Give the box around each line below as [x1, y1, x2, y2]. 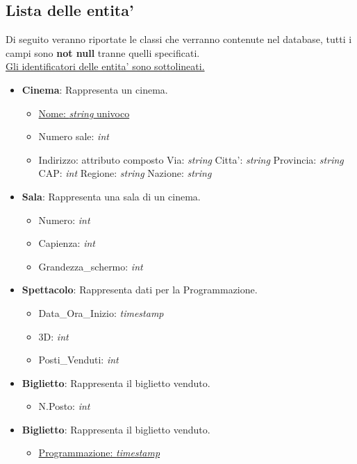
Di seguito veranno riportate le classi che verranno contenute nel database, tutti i [6, 32, 352, 46]
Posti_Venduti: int [38, 352, 119, 367]
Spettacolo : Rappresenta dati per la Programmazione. [22, 282, 258, 297]
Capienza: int [38, 236, 95, 250]
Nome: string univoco [38, 105, 130, 120]
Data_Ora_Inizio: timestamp [38, 305, 164, 320]
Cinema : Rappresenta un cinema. [22, 82, 168, 96]
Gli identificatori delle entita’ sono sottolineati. [6, 59, 205, 74]
